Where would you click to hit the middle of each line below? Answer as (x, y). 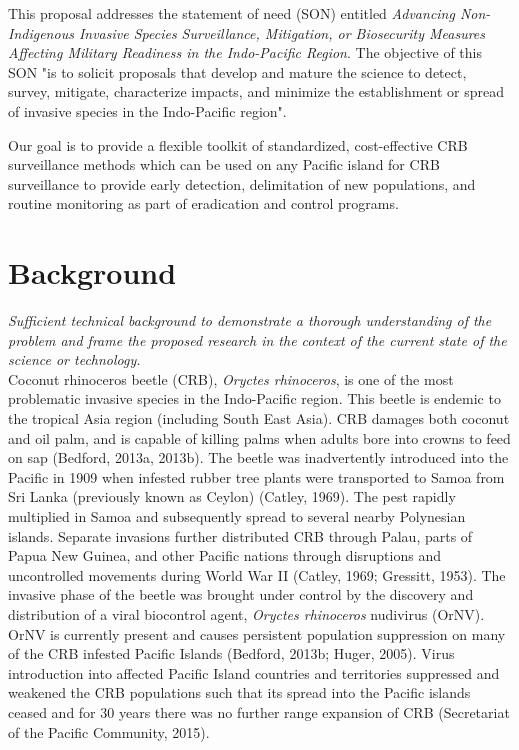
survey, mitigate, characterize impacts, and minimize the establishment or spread (256, 91)
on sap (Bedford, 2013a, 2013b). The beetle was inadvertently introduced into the (258, 457)
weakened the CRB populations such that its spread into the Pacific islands (239, 692)
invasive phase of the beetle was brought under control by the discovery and (241, 594)
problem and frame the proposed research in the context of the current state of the (257, 339)
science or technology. (74, 359)
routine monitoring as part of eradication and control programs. (203, 203)
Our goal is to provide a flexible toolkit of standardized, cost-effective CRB (238, 144)
